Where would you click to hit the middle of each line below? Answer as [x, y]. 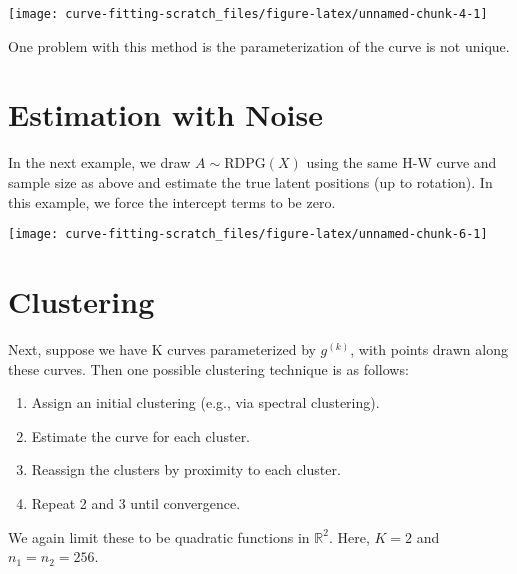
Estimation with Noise [166, 114]
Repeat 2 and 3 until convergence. [136, 502]
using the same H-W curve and [401, 162]
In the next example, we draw [99, 162]
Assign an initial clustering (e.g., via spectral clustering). [205, 402]
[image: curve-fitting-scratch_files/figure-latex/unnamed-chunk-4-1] [248, 14]
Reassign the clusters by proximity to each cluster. [186, 469]
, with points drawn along [429, 348]
